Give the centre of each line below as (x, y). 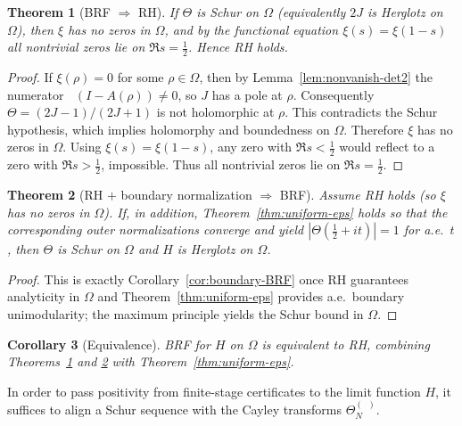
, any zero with (251, 147)
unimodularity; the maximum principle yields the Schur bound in (186, 314)
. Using (82, 147)
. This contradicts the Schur (361, 112)
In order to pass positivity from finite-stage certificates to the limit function (214, 391)
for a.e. (424, 229)
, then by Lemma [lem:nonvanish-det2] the (316, 77)
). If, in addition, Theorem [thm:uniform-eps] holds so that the (276, 212)
